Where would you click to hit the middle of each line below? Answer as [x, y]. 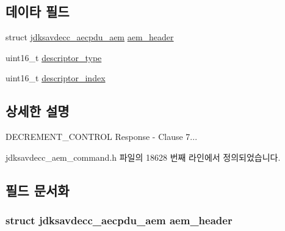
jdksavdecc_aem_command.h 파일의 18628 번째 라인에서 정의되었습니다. [143, 157]
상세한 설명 [38, 111]
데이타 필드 [38, 11]
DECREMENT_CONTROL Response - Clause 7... [102, 137]
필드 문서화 [38, 190]
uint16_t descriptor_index [56, 78]
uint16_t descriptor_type [54, 57]
